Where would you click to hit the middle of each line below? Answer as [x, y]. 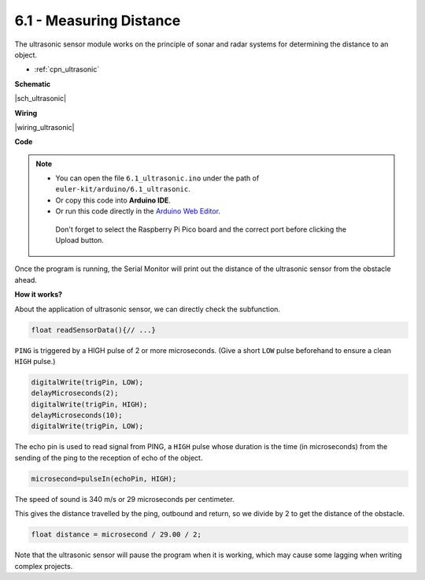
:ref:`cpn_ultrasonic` [67, 69]
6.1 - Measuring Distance [98, 20]
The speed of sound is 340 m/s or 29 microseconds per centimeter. [125, 499]
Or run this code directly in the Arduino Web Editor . [138, 211]
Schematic [33, 84]
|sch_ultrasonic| [41, 99]
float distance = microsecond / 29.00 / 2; [116, 535]
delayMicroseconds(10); [77, 415]
